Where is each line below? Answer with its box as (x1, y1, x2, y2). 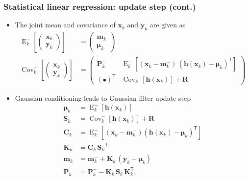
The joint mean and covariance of (15, 20, 116, 30)
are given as (149, 20, 186, 30)
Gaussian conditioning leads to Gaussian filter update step (15, 92, 191, 103)
